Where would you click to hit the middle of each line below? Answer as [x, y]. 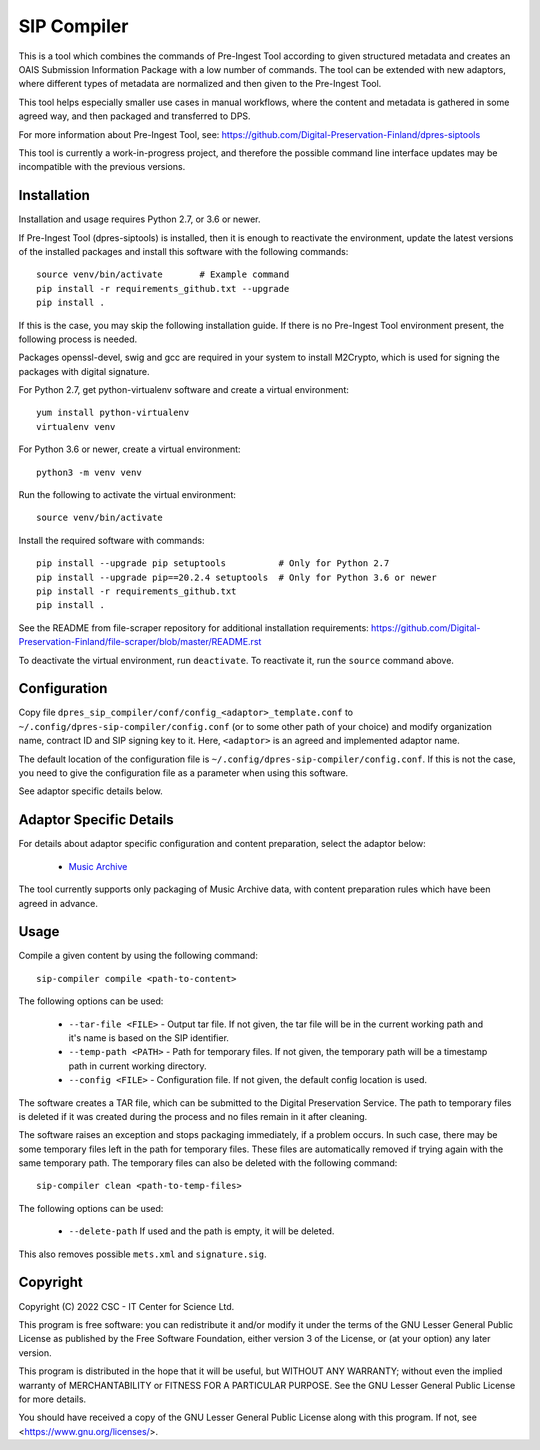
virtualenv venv [76, 426]
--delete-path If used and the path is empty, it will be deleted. [201, 1231]
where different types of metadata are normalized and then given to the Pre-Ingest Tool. [200, 84]
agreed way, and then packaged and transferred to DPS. [134, 116]
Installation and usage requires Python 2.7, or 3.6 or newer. [139, 219]
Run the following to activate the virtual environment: [127, 495]
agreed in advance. [58, 903]
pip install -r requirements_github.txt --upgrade [163, 288]
